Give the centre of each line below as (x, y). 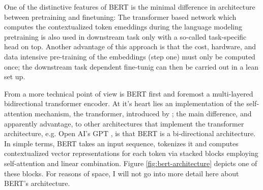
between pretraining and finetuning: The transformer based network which (120, 17)
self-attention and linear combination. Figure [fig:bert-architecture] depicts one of (131, 163)
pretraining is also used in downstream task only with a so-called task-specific (125, 36)
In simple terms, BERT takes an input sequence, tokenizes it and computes (121, 143)
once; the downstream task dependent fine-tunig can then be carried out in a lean (131, 66)
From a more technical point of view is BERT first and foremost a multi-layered (129, 93)
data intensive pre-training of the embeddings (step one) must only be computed (130, 56)
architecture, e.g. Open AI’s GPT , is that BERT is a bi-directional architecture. (130, 133)
